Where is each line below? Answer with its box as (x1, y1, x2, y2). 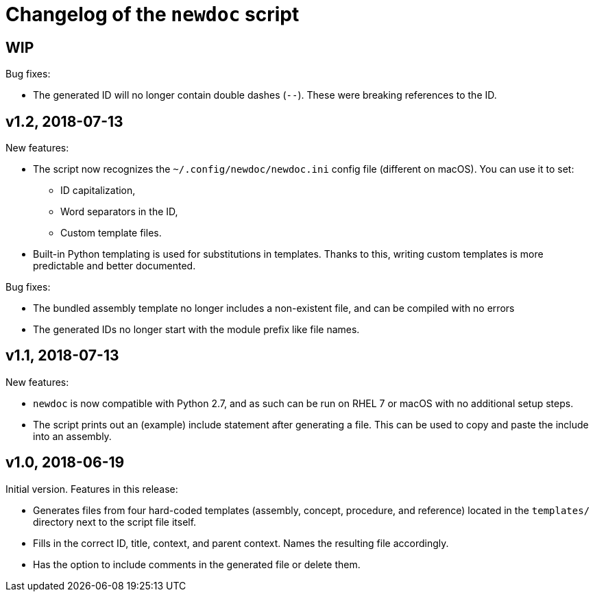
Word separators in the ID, (60, 206, 178, 218)
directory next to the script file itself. (33, 515, 197, 528)
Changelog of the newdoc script (5, 3, 300, 26)
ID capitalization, (60, 184, 136, 197)
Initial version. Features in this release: (5, 483, 178, 495)
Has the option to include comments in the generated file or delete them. (33, 558, 361, 570)
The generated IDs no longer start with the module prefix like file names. (33, 324, 360, 336)
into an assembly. (33, 430, 112, 442)
